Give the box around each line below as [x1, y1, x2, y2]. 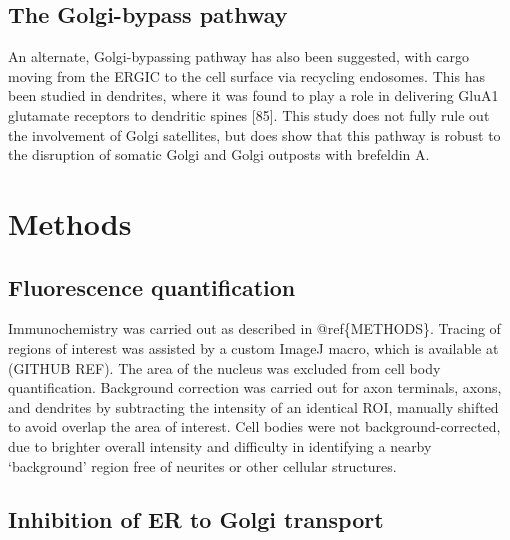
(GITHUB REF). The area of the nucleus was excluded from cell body [8, 357, 441, 378]
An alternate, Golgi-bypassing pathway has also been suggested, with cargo [8, 46, 470, 67]
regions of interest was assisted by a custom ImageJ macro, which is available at [8, 337, 499, 358]
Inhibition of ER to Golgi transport [8, 504, 384, 535]
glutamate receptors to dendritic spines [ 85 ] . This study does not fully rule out [8, 104, 490, 125]
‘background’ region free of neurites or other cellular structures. [8, 455, 397, 476]
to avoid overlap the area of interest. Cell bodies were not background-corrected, [8, 416, 501, 437]
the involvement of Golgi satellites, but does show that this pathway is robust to [8, 124, 501, 145]
